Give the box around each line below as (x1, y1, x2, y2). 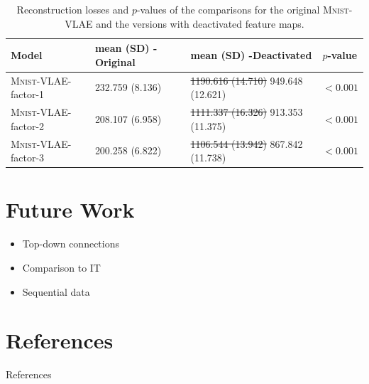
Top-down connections (22, 236, 119, 251)
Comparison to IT (22, 260, 101, 274)
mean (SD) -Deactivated (190, 47, 312, 62)
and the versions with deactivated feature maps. (96, 16, 304, 31)
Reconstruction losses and (16, 2, 129, 16)
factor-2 (11, 118, 45, 133)
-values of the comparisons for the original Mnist (136, 2, 349, 16)
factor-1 (11, 87, 45, 102)
